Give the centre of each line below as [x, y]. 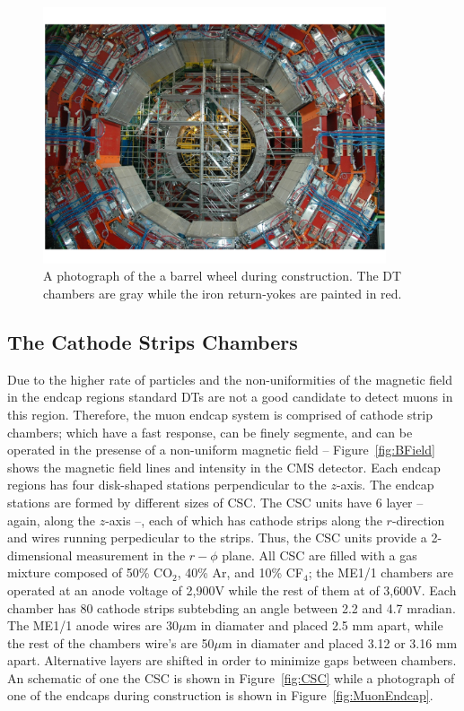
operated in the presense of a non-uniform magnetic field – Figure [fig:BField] [221, 450]
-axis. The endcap [385, 485]
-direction [418, 520]
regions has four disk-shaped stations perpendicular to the [167, 485]
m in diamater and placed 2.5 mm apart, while [315, 625]
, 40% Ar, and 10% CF [240, 572]
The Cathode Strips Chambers [153, 341]
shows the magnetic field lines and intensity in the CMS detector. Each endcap [224, 467]
